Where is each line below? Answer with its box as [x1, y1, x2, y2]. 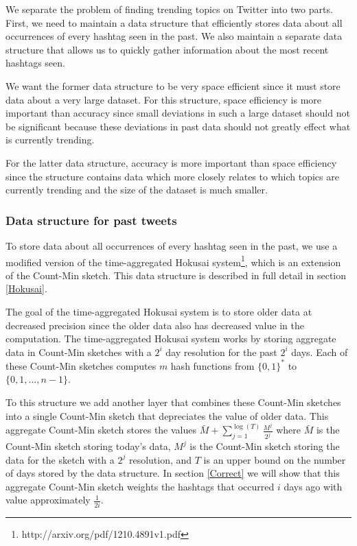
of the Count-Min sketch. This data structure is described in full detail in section [5, 268, 347, 282]
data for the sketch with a [5, 452, 115, 466]
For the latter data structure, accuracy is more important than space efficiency [5, 155, 337, 169]
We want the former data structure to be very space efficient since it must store [5, 78, 341, 93]
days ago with [284, 479, 343, 493]
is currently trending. [5, 132, 95, 147]
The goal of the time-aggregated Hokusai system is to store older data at [5, 304, 312, 318]
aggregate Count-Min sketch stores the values [5, 423, 197, 437]
